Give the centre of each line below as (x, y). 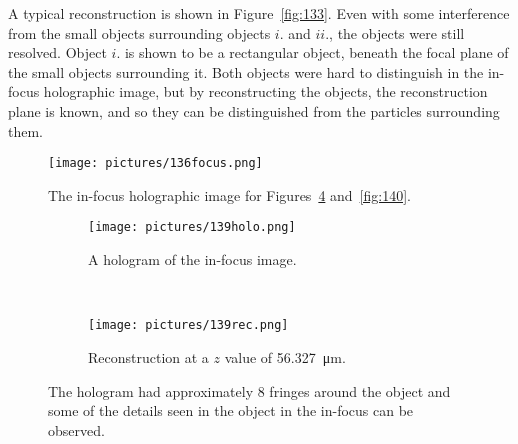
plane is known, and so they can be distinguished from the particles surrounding (254, 110)
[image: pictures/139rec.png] (188, 325)
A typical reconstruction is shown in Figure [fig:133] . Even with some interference (259, 13)
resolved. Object (57, 52)
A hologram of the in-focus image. (192, 259)
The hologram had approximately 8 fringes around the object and (249, 390)
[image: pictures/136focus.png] (155, 163)
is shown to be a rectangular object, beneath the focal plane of (316, 52)
